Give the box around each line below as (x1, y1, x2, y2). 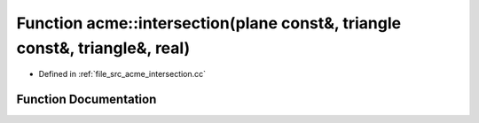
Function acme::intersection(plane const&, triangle (16, 13, 402, 33)
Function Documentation (16, 92, 157, 107)
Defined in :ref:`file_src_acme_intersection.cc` (38, 69, 207, 80)
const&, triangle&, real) (16, 38, 191, 58)
